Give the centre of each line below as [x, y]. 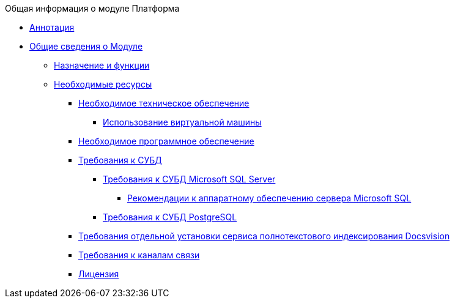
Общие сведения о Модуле [86, 46]
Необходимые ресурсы [103, 84]
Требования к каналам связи [139, 255]
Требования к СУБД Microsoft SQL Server [189, 179]
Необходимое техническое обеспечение [164, 103]
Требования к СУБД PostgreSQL [170, 217]
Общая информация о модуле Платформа [92, 8]
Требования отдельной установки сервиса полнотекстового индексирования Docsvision [264, 236]
